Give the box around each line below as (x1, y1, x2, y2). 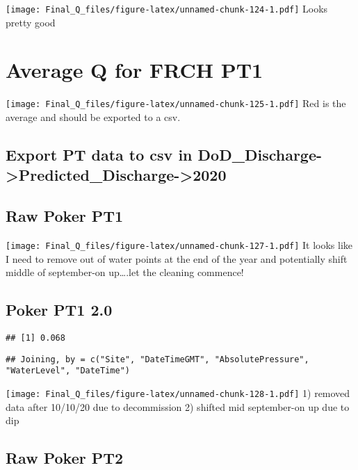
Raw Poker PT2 (6, 447, 124, 469)
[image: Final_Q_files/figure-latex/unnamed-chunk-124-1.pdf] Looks (6, 1, 328, 15)
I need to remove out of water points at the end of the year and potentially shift (6, 251, 348, 266)
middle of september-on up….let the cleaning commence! (6, 265, 244, 279)
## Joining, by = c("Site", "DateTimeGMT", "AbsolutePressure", (6, 354, 309, 364)
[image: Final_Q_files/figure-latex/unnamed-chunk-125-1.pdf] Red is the (6, 96, 346, 111)
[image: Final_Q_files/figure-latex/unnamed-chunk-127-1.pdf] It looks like (6, 238, 353, 252)
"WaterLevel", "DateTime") (6, 366, 130, 376)
